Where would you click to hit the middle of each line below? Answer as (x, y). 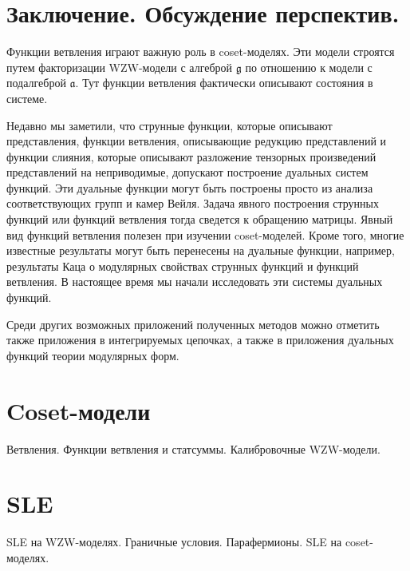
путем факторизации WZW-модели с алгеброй (120, 67)
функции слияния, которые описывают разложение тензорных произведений (191, 156)
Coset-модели (79, 410)
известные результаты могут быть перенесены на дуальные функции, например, (201, 250)
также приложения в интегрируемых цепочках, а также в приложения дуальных (200, 340)
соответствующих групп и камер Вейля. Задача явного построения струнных (193, 203)
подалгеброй (36, 83)
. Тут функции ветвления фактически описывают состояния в (224, 83)
